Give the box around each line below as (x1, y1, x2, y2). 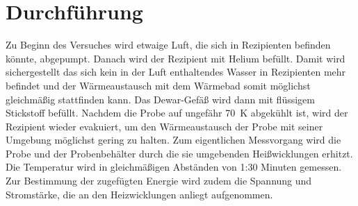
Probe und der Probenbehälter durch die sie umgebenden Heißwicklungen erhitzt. (6, 146, 353, 160)
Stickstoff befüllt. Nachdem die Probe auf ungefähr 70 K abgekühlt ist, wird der (6, 105, 348, 120)
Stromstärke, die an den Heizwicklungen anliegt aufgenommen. (6, 187, 273, 201)
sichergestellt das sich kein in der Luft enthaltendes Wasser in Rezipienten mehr (6, 65, 346, 79)
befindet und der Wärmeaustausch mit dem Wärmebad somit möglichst (6, 78, 311, 92)
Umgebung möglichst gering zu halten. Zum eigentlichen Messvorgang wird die (6, 132, 341, 147)
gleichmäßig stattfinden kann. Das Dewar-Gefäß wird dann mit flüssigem (6, 92, 315, 106)
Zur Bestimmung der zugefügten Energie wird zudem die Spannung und (6, 173, 312, 188)
